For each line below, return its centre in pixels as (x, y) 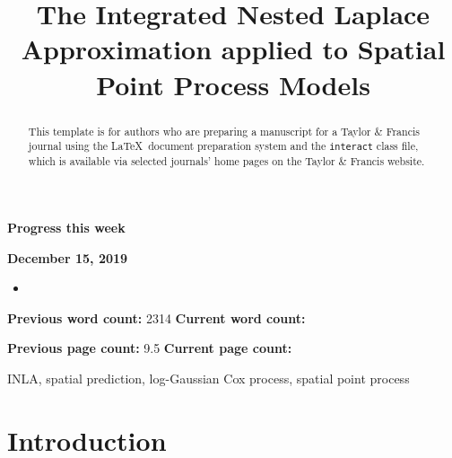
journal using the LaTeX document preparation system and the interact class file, (223, 146)
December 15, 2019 (68, 257)
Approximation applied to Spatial (233, 49)
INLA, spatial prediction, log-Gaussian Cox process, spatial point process (209, 378)
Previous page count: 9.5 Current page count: (150, 348)
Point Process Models (233, 84)
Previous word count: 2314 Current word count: (156, 317)
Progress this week (66, 227)
